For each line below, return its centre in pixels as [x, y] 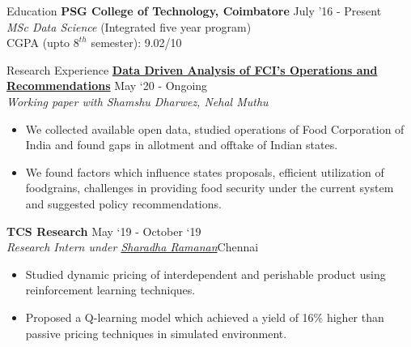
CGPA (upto [38, 43]
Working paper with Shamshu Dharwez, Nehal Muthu [138, 101]
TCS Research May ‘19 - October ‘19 [104, 231]
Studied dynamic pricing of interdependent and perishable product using [205, 274]
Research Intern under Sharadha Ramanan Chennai [133, 247]
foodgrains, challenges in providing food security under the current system [210, 188]
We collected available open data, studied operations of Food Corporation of [215, 129]
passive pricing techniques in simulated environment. [156, 333]
